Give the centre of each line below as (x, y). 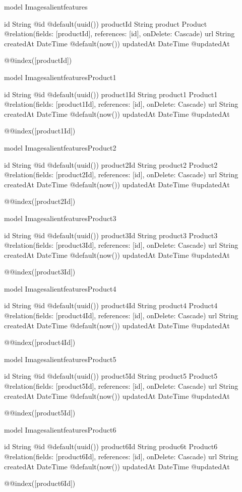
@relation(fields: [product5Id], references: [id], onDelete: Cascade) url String (121, 386)
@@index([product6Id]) (40, 483)
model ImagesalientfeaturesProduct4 (60, 288)
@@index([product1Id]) (40, 131)
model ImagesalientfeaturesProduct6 (60, 429)
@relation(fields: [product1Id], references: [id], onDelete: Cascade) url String (121, 104)
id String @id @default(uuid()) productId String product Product (106, 23)
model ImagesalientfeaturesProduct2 (60, 147)
